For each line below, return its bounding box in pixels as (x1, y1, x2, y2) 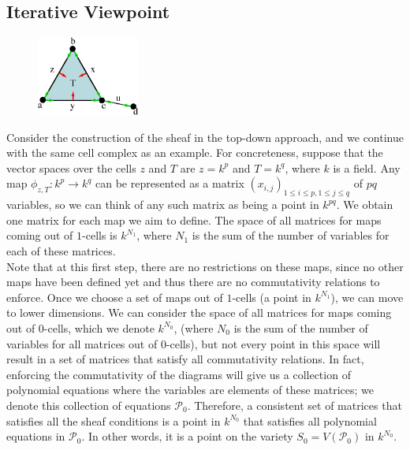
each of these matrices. (6, 243, 116, 259)
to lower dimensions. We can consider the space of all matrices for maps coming (6, 304, 392, 321)
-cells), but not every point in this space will (166, 335, 381, 351)
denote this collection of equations (6, 396, 171, 413)
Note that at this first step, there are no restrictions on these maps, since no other (6, 258, 404, 274)
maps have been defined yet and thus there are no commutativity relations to (6, 273, 380, 290)
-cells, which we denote (43, 319, 155, 336)
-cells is (82, 227, 117, 244)
